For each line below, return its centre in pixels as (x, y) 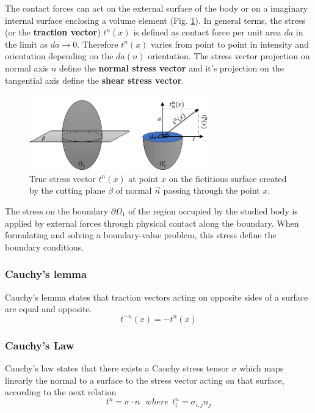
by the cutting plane (67, 190)
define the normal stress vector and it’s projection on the (172, 68)
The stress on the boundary (57, 210)
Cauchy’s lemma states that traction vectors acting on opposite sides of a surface (157, 297)
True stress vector (63, 178)
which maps (262, 367)
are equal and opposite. (49, 309)
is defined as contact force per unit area (207, 32)
